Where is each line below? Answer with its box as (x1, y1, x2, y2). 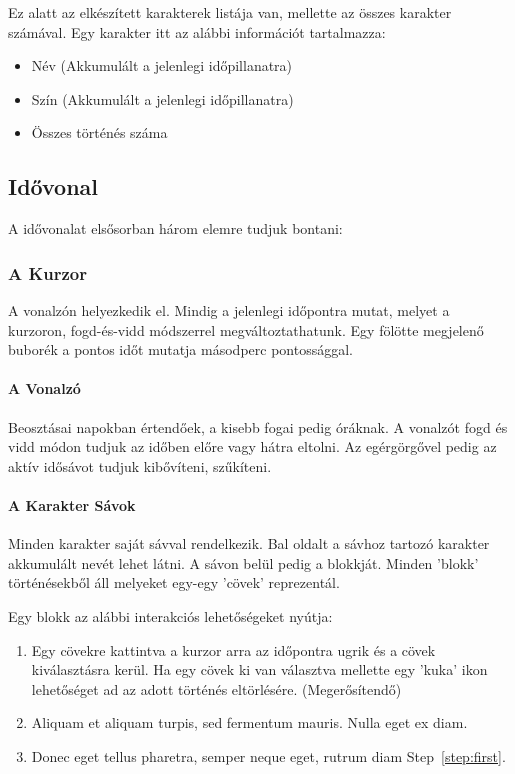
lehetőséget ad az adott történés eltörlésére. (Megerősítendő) (31, 678, 402, 699)
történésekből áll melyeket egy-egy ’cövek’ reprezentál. (8, 572, 340, 593)
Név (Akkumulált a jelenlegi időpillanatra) (31, 55, 293, 76)
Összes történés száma (31, 122, 168, 143)
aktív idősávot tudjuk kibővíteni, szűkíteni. (8, 455, 272, 476)
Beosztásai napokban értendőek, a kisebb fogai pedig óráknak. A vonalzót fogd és (8, 416, 508, 437)
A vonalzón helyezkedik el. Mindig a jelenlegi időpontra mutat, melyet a (8, 299, 450, 320)
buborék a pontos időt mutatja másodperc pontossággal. (8, 339, 353, 360)
